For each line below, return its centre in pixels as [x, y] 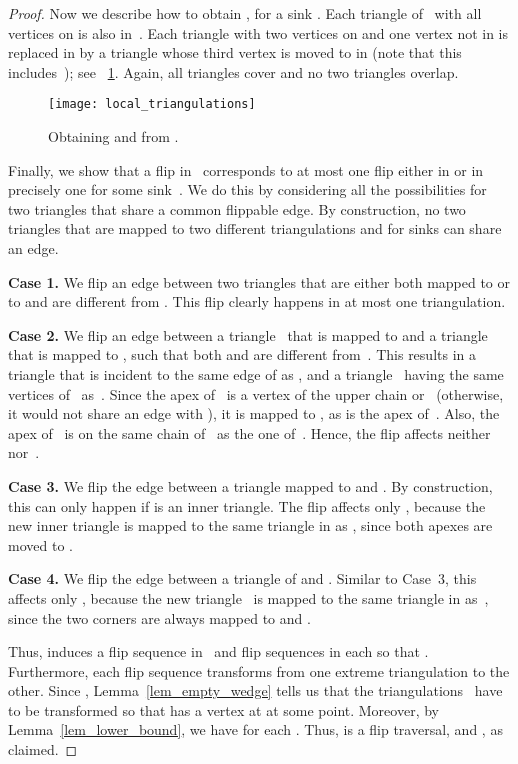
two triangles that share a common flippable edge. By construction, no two [237, 208]
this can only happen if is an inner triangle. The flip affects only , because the [247, 505]
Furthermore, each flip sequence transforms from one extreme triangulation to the [259, 670]
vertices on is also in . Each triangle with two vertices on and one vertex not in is [258, 32]
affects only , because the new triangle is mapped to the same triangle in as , [248, 597]
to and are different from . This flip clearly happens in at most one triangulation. [257, 301]
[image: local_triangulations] [152, 104]
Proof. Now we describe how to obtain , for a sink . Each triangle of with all [245, 13]
